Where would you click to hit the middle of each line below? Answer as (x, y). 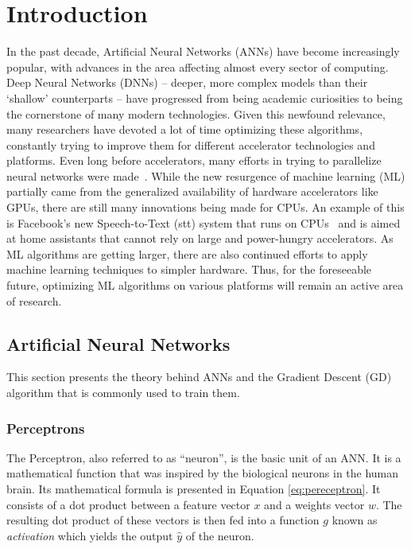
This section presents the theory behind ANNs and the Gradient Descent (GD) (199, 377)
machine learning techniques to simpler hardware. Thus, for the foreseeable (189, 269)
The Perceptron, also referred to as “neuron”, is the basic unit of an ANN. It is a (204, 457)
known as (355, 520)
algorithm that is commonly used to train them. (123, 393)
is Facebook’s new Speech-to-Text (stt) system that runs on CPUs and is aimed (204, 222)
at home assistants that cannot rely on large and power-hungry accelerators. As (200, 238)
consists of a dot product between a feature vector (128, 504)
